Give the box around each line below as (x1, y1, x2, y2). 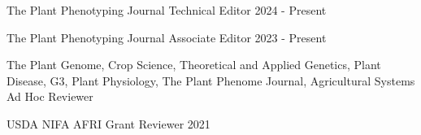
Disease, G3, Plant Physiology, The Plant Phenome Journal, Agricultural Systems (7, 72, 415, 89)
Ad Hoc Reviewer (7, 88, 93, 105)
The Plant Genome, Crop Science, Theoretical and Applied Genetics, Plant (7, 56, 381, 73)
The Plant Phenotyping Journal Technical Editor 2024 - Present (7, 2, 327, 18)
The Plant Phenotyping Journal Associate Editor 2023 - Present (7, 28, 327, 46)
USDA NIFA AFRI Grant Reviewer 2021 (7, 115, 210, 132)
